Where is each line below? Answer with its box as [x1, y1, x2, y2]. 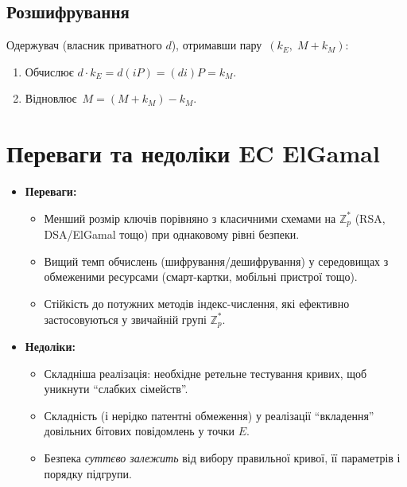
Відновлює [25, 90, 77, 107]
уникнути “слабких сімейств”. [44, 380, 188, 397]
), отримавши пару [171, 37, 262, 53]
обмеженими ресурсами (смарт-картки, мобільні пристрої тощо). [44, 268, 358, 285]
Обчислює [25, 63, 74, 80]
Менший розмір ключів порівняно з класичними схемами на [44, 209, 336, 226]
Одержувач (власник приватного [6, 37, 162, 53]
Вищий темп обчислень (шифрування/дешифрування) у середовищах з [44, 252, 389, 269]
